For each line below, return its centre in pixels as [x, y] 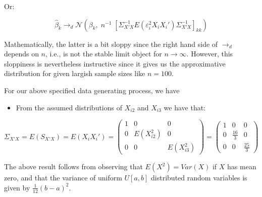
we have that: [185, 107]
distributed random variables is [199, 178]
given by [17, 187]
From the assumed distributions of [69, 107]
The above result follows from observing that [73, 167]
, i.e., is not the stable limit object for [104, 54]
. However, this [210, 54]
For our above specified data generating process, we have [92, 90]
